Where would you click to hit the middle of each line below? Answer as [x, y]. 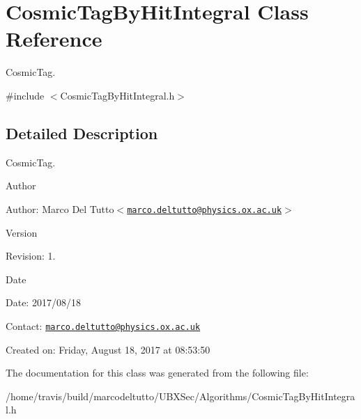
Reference [54, 39]
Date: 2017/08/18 [43, 302]
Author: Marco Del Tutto [60, 208]
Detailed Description [82, 133]
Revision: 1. [31, 256]
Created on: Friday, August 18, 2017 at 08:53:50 [108, 349]
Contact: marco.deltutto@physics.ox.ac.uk [103, 325]
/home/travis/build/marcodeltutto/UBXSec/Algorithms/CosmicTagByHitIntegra [180, 396]
